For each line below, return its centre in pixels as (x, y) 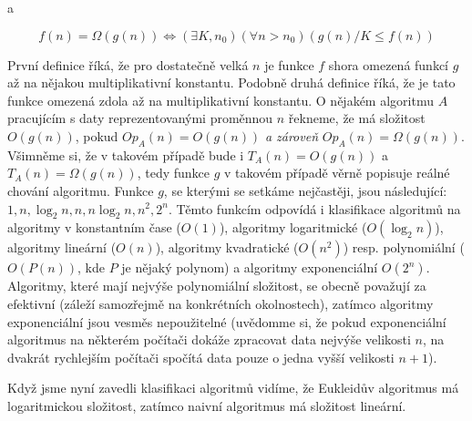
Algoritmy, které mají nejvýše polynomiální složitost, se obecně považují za (217, 286)
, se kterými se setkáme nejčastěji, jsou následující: (305, 190)
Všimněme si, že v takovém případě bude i (126, 154)
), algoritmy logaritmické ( (293, 227)
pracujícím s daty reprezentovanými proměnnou (140, 118)
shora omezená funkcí (388, 64)
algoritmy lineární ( (62, 247)
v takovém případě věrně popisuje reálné (337, 173)
